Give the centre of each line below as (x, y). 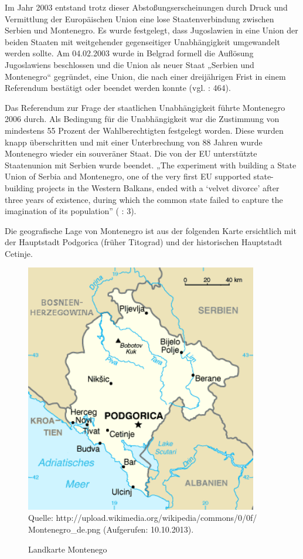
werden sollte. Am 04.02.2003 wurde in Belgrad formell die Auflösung (129, 53)
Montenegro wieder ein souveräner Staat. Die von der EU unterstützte (131, 153)
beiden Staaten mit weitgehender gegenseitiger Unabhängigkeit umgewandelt (142, 41)
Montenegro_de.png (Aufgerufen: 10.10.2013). (111, 529)
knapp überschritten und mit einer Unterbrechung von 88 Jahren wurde (134, 142)
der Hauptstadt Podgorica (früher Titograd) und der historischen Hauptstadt (144, 242)
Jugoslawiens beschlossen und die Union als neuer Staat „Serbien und (130, 64)
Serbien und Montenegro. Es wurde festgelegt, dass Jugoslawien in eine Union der (151, 30)
